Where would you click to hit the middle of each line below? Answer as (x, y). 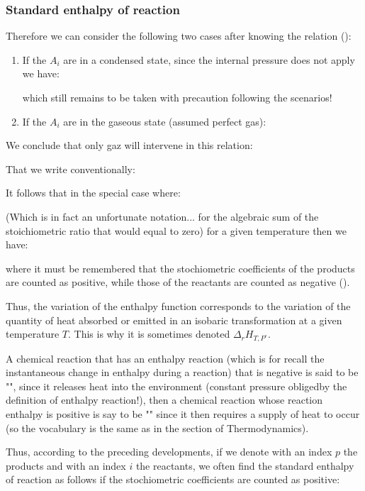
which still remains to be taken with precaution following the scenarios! (177, 97)
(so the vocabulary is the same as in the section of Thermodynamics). (157, 427)
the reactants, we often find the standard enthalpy (245, 465)
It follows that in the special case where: (93, 193)
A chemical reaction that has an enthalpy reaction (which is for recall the (165, 358)
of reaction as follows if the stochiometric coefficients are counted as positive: (173, 479)
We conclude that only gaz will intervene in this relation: (129, 145)
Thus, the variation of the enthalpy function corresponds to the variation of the (178, 305)
